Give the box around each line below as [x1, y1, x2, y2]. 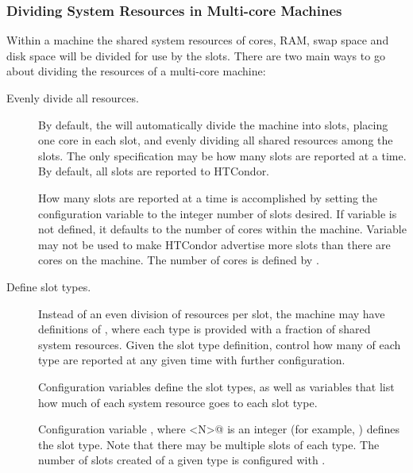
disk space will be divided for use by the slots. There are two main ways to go [6, 47, 385, 63]
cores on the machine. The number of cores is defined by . [38, 252, 319, 268]
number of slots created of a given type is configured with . [38, 452, 326, 468]
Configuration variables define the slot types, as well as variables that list [38, 378, 395, 394]
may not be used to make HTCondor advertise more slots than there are [38, 236, 391, 252]
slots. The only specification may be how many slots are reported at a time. [38, 147, 407, 163]
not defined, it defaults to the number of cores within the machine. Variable [38, 221, 407, 237]
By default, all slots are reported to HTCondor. [38, 163, 270, 179]
